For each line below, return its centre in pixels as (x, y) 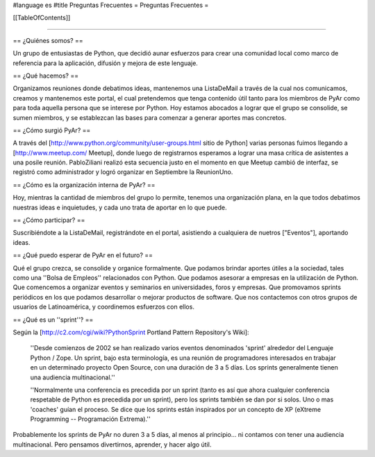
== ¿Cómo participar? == (49, 220)
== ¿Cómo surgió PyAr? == (52, 130)
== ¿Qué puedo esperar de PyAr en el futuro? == (83, 255)
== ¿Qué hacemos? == (46, 76)
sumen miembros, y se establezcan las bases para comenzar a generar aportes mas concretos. (150, 117)
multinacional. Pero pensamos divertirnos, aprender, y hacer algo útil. (112, 445)
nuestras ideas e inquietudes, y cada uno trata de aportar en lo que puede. (120, 207)
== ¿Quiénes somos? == (48, 40)
